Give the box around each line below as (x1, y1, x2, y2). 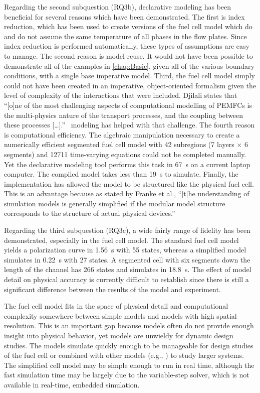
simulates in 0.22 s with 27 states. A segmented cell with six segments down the (4, 254, 250, 265)
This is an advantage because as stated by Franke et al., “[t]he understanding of (4, 188, 249, 199)
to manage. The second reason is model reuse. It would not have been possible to (4, 50, 253, 61)
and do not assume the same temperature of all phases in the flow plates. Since (4, 31, 247, 41)
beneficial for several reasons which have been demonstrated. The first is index (4, 11, 245, 22)
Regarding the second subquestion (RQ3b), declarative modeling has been (4, 2, 231, 12)
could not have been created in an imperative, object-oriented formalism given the (4, 80, 256, 90)
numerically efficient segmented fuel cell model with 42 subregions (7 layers (4, 139, 234, 150)
